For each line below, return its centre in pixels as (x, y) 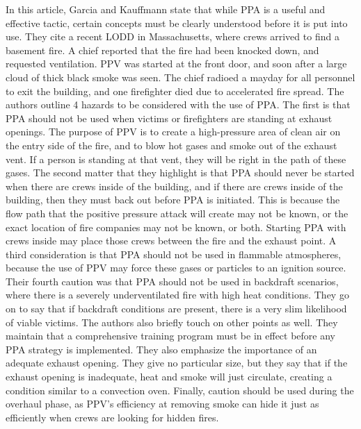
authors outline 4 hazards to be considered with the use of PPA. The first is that (178, 104)
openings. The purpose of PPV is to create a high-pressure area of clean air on (173, 132)
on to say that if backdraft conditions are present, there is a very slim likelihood (176, 309)
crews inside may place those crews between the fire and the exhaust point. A (171, 241)
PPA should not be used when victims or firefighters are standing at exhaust (169, 118)
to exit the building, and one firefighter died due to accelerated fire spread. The (175, 91)
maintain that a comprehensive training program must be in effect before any (171, 336)
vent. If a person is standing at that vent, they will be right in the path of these (176, 159)
